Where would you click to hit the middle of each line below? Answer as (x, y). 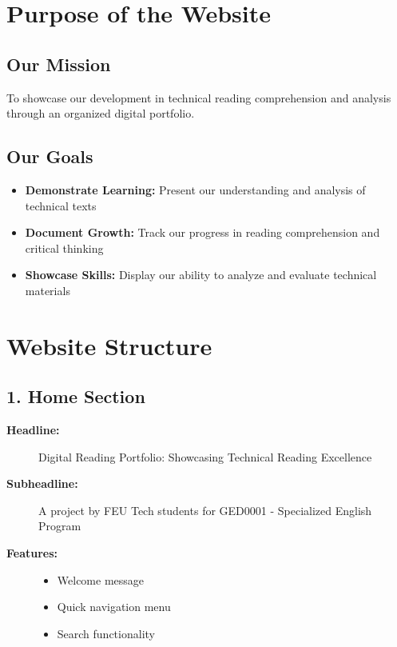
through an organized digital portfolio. (101, 113)
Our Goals (50, 156)
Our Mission (59, 64)
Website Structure (109, 345)
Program (60, 526)
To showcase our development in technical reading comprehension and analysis (199, 97)
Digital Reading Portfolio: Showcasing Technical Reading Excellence (205, 456)
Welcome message (101, 579)
